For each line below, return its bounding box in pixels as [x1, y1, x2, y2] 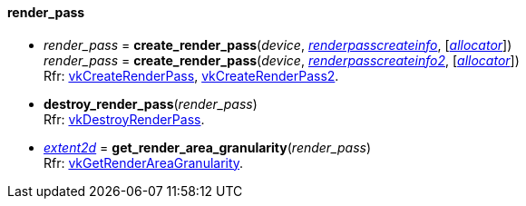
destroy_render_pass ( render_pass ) [44, 95, 258, 112]
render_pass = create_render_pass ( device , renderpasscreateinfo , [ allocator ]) [44, 36, 512, 53]
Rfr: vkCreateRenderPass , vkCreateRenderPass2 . [44, 67, 339, 83]
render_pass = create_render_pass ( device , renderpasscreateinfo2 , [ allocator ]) [44, 52, 520, 68]
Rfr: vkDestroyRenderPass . [44, 111, 205, 127]
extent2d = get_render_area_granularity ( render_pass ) [44, 139, 372, 155]
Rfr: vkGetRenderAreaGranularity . [44, 154, 244, 171]
